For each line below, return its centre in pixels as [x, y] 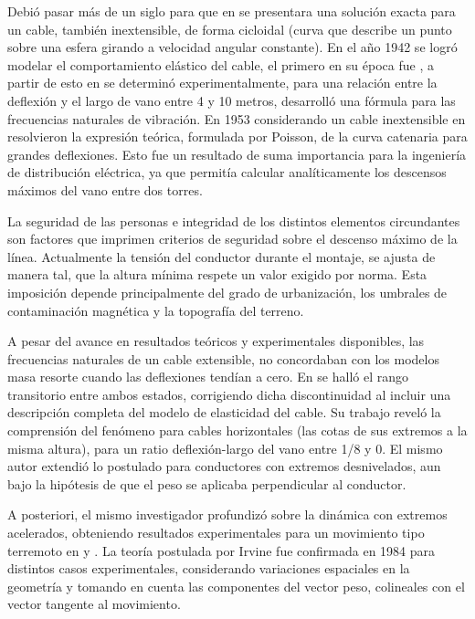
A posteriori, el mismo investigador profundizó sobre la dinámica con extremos [227, 514]
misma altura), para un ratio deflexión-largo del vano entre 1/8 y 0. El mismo [225, 448]
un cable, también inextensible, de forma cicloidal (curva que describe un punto [230, 29]
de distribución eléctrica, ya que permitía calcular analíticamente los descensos [227, 172]
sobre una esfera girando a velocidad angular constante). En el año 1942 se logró [232, 47]
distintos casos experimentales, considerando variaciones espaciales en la [209, 568]
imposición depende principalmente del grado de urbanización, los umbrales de [227, 292]
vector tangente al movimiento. [94, 604]
